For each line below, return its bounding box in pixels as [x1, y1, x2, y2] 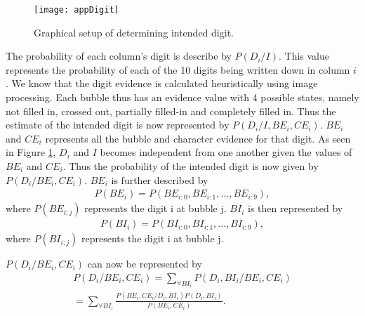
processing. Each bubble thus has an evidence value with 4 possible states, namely [6, 90, 359, 105]
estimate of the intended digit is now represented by [6, 117, 230, 132]
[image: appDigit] [34, 5, 119, 15]
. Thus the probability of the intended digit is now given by [62, 159, 319, 173]
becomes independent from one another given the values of [100, 145, 352, 159]
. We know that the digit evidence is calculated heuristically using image [6, 76, 318, 91]
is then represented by [247, 201, 343, 216]
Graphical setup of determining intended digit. [34, 25, 234, 39]
